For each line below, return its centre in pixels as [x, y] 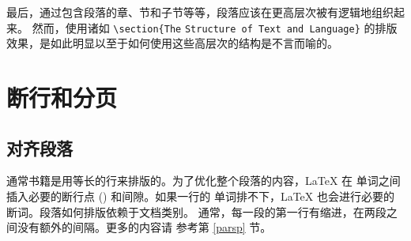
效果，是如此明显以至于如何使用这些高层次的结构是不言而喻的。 [172, 43]
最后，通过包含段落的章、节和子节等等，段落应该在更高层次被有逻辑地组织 [200, 12]
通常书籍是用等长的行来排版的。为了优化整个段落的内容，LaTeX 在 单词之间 [204, 181]
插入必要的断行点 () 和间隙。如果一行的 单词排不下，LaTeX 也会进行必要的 [200, 196]
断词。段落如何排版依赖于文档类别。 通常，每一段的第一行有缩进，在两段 [196, 211]
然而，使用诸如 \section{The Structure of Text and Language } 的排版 [215, 27]
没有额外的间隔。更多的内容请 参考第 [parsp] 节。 [144, 227]
